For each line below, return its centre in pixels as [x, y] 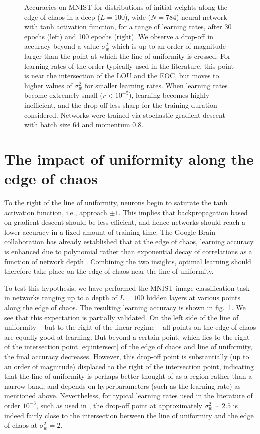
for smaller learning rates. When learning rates [156, 85]
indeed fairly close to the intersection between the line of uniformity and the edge [129, 415]
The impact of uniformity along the [129, 158]
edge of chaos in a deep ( [62, 16]
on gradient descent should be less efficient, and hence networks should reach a [125, 222]
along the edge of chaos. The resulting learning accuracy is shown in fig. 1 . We [125, 307]
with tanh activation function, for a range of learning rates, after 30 [128, 26]
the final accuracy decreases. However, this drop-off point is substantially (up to [127, 356]
